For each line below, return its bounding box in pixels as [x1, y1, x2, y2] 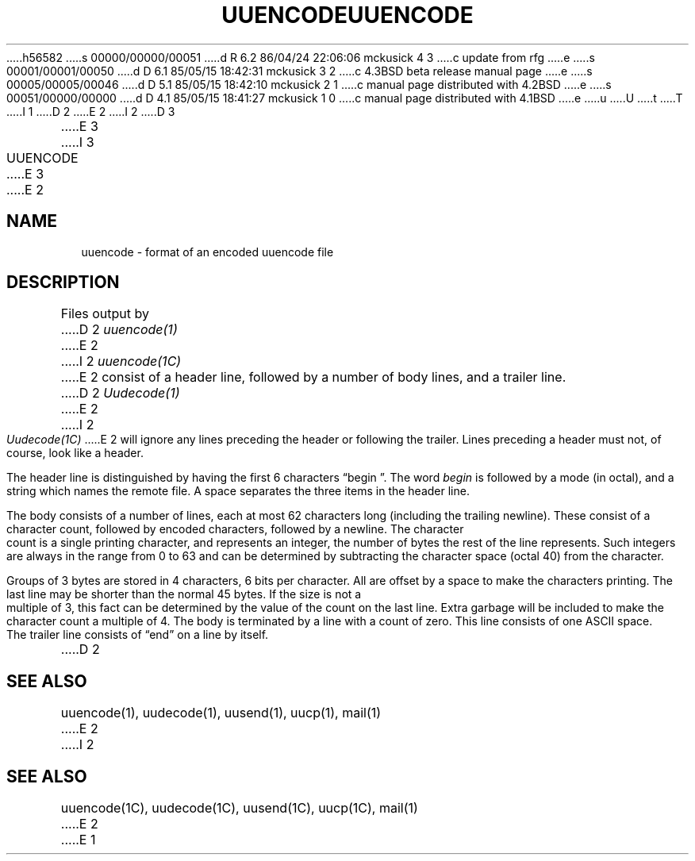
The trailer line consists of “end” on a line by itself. [6, 628, 269, 642]
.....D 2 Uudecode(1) [60, 385, 180, 402]
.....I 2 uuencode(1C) [60, 353, 182, 370]
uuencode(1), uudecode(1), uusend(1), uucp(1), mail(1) [60, 705, 382, 721]
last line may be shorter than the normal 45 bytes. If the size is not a [6, 587, 362, 602]
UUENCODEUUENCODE [221, 2, 474, 29]
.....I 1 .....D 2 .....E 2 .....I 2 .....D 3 [6, 104, 175, 118]
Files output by [60, 306, 150, 322]
